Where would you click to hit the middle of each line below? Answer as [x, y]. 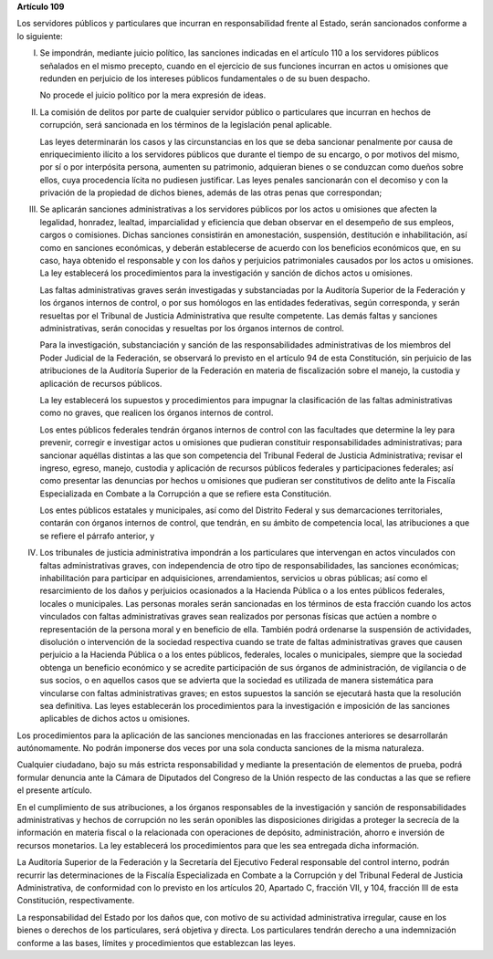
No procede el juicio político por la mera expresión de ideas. [153, 95]
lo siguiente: [40, 36]
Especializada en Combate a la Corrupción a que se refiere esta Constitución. [186, 494]
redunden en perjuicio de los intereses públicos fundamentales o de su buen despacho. [205, 78]
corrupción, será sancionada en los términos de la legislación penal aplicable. [186, 125]
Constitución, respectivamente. [76, 901]
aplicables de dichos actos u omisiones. [115, 719]
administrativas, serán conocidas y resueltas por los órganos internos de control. [192, 328]
